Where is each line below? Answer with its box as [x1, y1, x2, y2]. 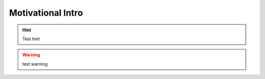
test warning [22, 61, 48, 67]
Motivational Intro [9, 7, 83, 18]
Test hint [22, 36, 40, 42]
